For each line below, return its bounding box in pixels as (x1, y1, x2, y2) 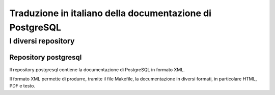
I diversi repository (9, 36, 75, 45)
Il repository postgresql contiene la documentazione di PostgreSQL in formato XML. (9, 66, 185, 73)
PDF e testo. (9, 83, 36, 89)
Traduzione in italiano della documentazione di (9, 8, 211, 19)
